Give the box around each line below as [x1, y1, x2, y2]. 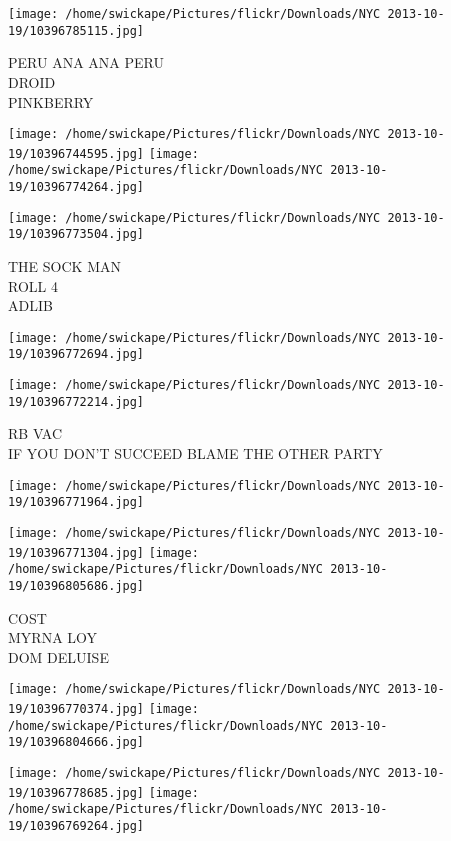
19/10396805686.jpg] [8, 578, 145, 593]
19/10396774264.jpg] [8, 180, 145, 195]
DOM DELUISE [8, 646, 109, 667]
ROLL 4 [8, 275, 58, 296]
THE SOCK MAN [8, 256, 121, 277]
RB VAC [8, 423, 63, 444]
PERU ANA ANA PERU [8, 52, 164, 73]
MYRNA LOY [8, 627, 98, 648]
